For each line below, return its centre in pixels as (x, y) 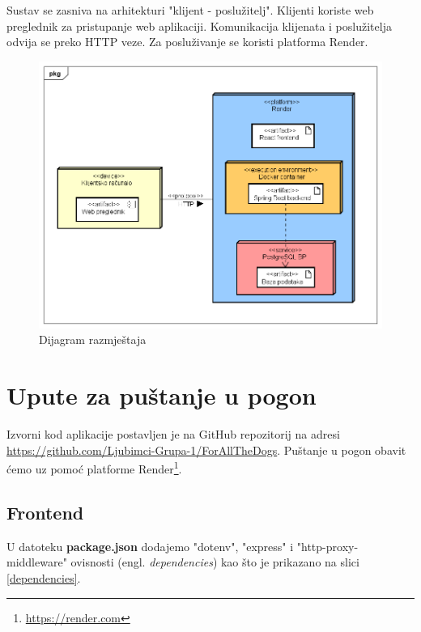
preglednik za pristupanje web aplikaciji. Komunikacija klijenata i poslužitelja (199, 25)
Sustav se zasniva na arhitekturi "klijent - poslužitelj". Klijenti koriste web (190, 10)
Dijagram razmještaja (93, 339)
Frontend (45, 513)
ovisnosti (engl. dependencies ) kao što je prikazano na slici (215, 562)
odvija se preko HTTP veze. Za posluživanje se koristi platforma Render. (187, 42)
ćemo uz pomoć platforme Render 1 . (94, 468)
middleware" (37, 562)
